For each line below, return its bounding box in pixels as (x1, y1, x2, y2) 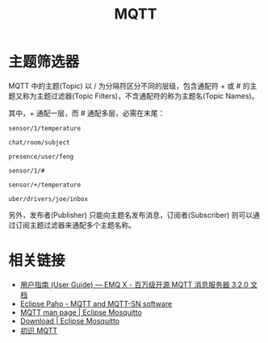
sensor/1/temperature (8, 124, 82, 132)
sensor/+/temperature (8, 181, 82, 189)
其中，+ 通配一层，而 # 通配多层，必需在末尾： (8, 108, 165, 118)
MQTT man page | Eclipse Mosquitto (19, 307, 143, 317)
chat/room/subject (8, 138, 70, 146)
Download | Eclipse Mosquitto (19, 316, 120, 325)
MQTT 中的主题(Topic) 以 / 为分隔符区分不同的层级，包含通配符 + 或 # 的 (8, 81, 250, 90)
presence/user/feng (8, 153, 74, 161)
